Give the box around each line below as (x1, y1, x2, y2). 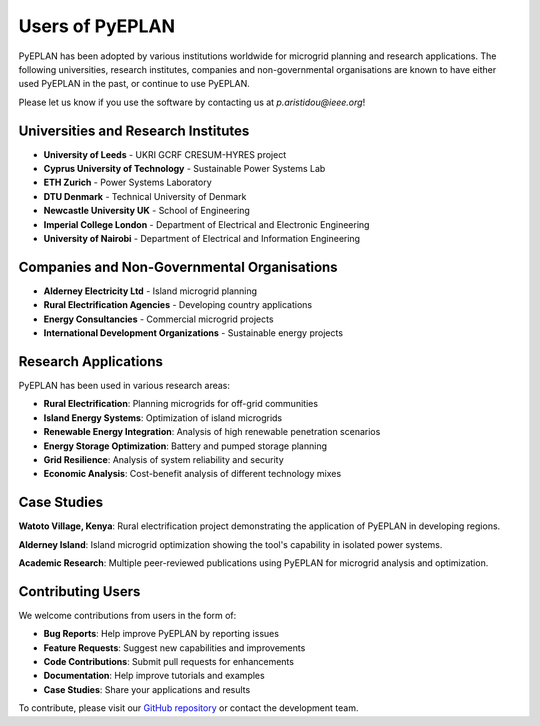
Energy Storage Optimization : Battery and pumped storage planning (43, 440, 328, 452)
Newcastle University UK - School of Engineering (43, 205, 250, 217)
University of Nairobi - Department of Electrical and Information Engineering (43, 232, 360, 244)
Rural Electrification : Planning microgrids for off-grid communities (43, 398, 319, 410)
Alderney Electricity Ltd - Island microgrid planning (43, 285, 258, 297)
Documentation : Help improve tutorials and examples (43, 670, 265, 682)
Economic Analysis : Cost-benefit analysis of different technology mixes (43, 468, 342, 480)
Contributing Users (18, 583, 141, 600)
